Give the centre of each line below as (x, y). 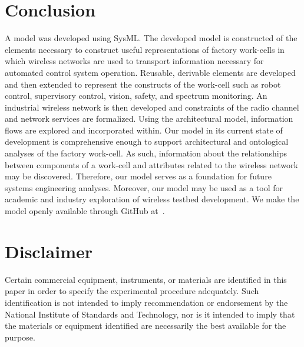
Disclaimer (49, 251)
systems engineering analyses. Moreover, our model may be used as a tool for (144, 187)
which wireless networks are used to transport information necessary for (134, 61)
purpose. (20, 337)
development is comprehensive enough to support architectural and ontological (147, 141)
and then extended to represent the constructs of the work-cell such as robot (143, 84)
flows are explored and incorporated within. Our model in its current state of (144, 130)
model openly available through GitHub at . (85, 211)
